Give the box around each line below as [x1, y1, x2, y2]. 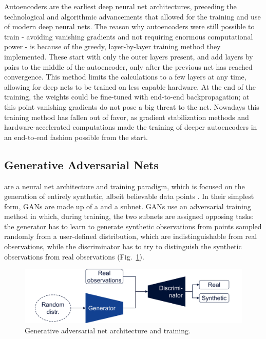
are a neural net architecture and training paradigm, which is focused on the [4, 181, 245, 191]
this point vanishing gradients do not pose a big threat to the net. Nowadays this [4, 101, 259, 112]
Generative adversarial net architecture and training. [25, 325, 191, 335]
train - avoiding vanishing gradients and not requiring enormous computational [4, 31, 253, 42]
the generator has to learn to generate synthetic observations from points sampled [4, 221, 262, 231]
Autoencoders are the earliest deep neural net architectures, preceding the [4, 1, 237, 11]
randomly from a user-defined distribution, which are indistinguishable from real [4, 231, 257, 242]
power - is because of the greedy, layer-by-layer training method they [4, 41, 221, 52]
